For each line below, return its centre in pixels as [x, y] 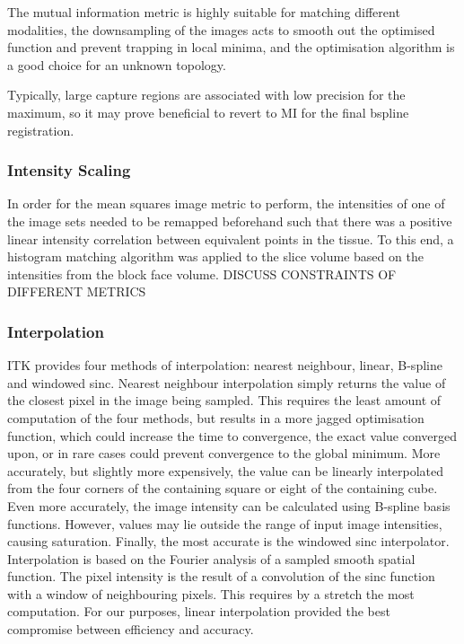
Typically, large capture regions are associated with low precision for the [206, 95]
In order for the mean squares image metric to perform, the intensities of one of [226, 203]
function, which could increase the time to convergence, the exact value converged [232, 435]
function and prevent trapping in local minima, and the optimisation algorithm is [231, 47]
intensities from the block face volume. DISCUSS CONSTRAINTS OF [202, 273]
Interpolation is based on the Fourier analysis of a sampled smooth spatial [211, 558]
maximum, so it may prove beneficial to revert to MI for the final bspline [208, 112]
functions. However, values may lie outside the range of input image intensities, [225, 523]
